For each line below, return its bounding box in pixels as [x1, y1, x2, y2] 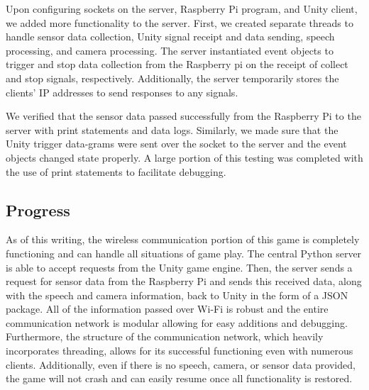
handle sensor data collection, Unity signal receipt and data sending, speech [6, 29, 335, 44]
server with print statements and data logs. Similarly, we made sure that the [6, 122, 338, 137]
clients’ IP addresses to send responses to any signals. [6, 84, 238, 99]
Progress [6, 199, 70, 221]
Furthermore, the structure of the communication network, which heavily [6, 329, 324, 344]
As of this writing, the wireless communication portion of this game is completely [6, 232, 360, 247]
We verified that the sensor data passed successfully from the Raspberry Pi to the [6, 108, 361, 123]
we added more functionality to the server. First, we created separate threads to [6, 15, 353, 30]
